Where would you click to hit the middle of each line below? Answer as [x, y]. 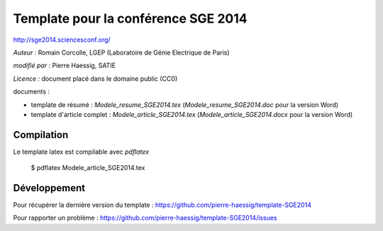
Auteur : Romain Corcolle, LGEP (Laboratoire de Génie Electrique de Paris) [121, 52]
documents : [31, 91]
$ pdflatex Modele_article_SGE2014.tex [88, 168]
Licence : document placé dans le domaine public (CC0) [95, 79]
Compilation [41, 135]
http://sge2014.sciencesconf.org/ [62, 40]
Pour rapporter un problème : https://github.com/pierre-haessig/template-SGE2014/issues [145, 218]
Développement [49, 188]
